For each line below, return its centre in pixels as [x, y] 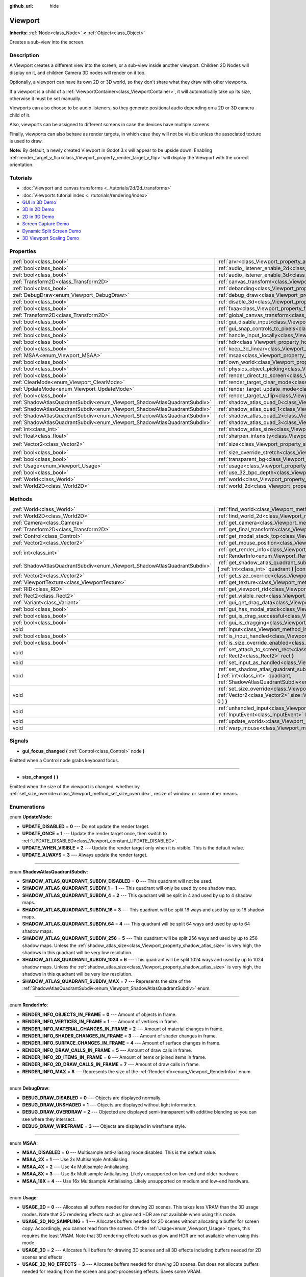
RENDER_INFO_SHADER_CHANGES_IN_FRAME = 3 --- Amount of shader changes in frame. [120, 1036]
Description [24, 55]
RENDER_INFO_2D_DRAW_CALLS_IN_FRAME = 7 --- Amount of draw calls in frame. [111, 1065]
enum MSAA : [24, 1143]
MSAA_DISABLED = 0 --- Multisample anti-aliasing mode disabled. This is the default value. [119, 1152]
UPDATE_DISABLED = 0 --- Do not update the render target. [86, 826]
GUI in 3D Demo [39, 202]
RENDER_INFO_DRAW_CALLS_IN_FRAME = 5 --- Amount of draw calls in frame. [107, 1050]
